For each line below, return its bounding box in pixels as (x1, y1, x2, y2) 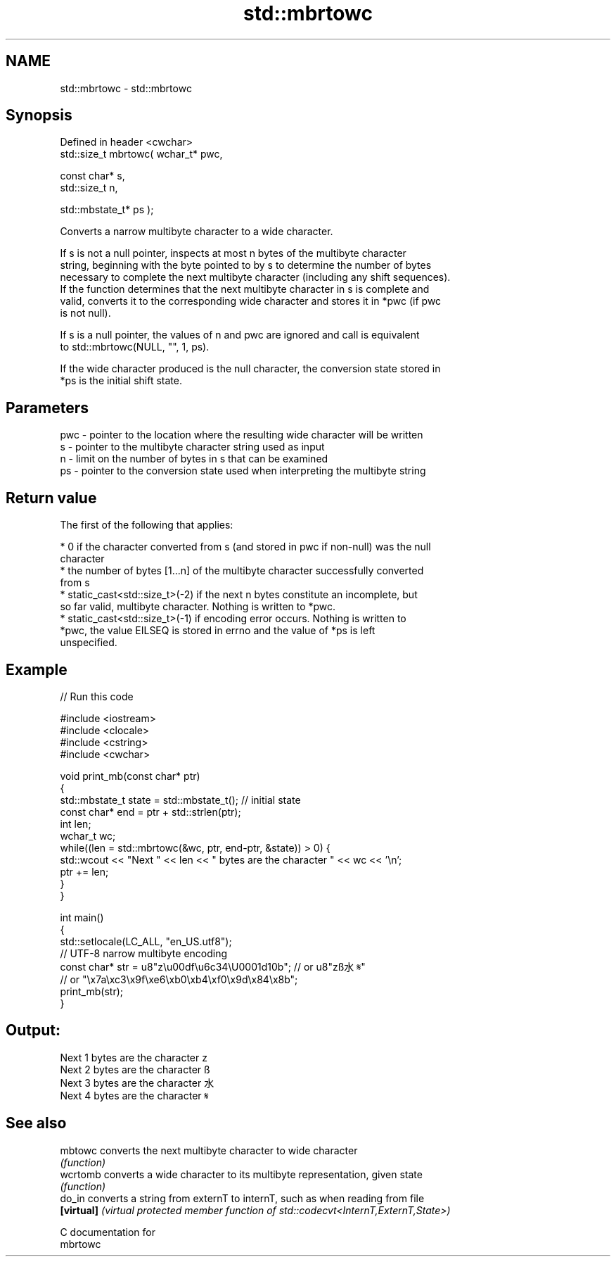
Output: (6, 1021, 60, 1040)
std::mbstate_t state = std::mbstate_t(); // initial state (60, 793, 301, 806)
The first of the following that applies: (60, 519, 233, 531)
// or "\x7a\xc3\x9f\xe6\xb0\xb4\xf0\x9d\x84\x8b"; (60, 973, 298, 985)
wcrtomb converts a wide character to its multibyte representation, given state (60, 1168, 423, 1180)
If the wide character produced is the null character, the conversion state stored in (60, 362, 441, 375)
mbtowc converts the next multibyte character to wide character (60, 1144, 358, 1156)
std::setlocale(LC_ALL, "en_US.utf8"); (60, 935, 232, 947)
